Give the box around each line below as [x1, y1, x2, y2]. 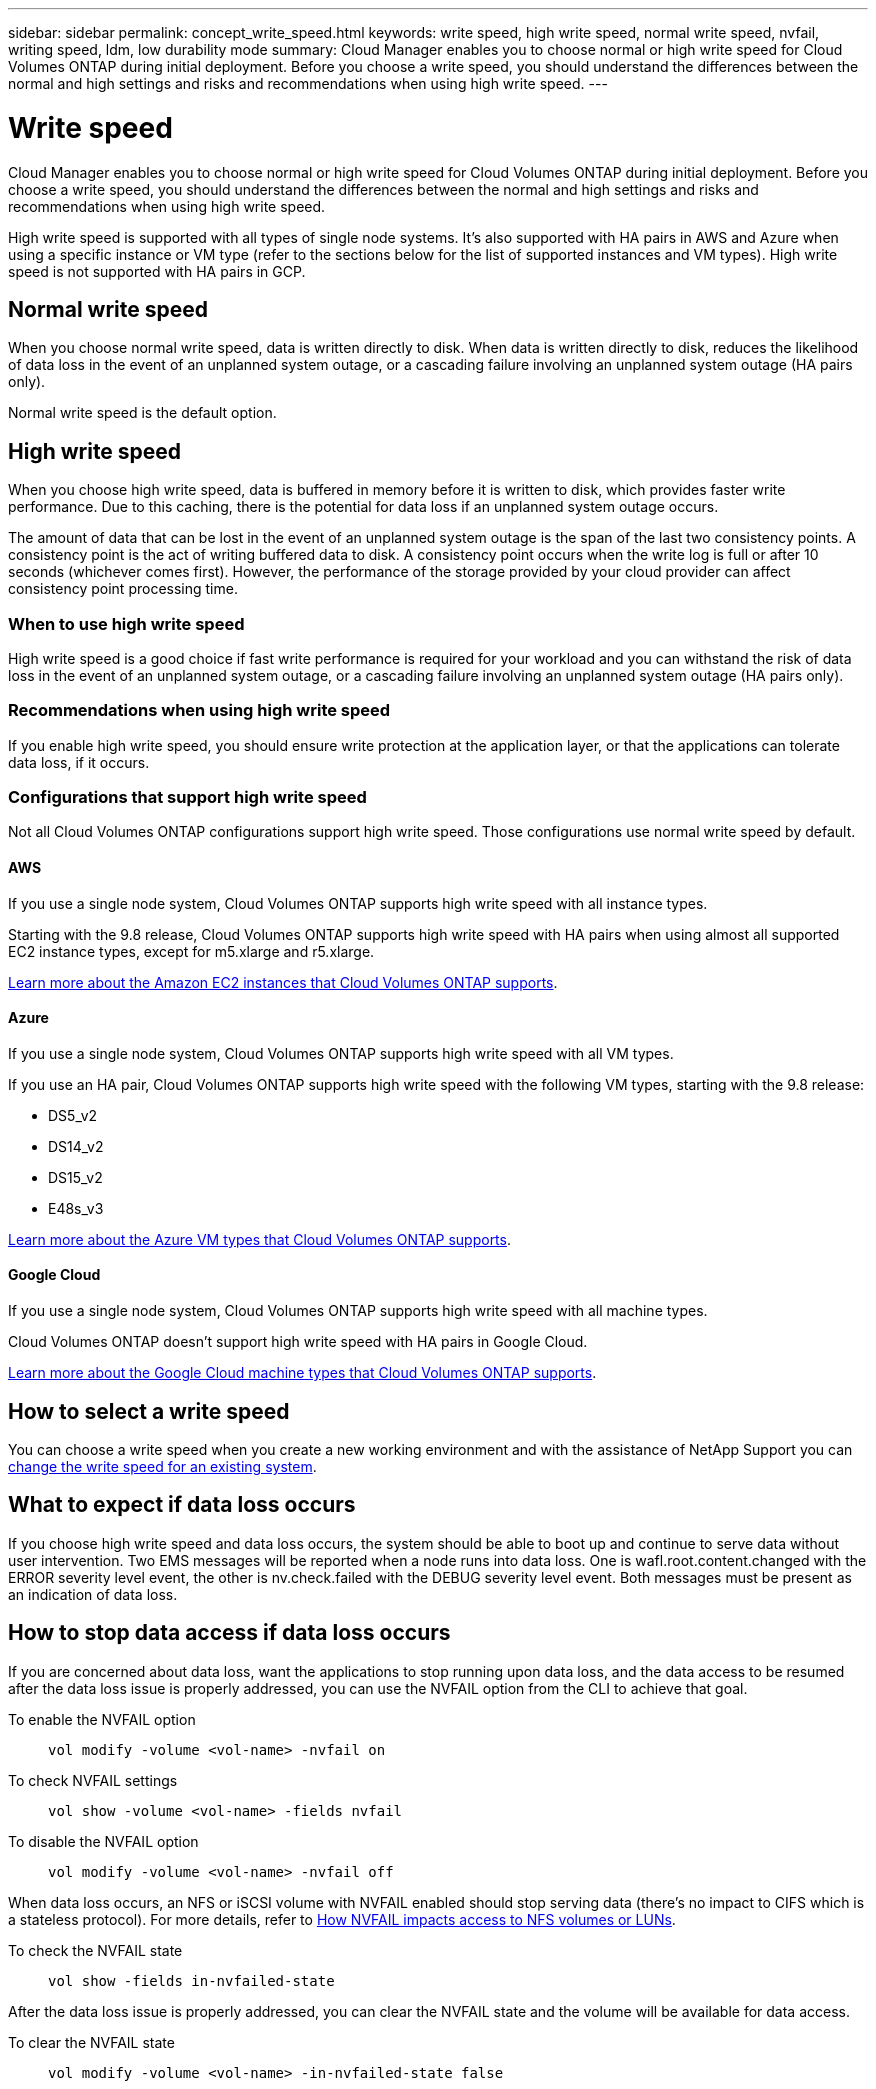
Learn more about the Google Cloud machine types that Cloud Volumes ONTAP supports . [8, 1364, 597, 1382]
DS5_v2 [48, 1106, 98, 1124]
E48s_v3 [48, 1199, 104, 1217]
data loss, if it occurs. [8, 753, 150, 771]
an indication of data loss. [8, 1585, 178, 1603]
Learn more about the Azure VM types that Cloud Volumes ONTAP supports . [8, 1230, 512, 1248]
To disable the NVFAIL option [8, 1832, 199, 1850]
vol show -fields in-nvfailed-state [48, 1972, 335, 1989]
